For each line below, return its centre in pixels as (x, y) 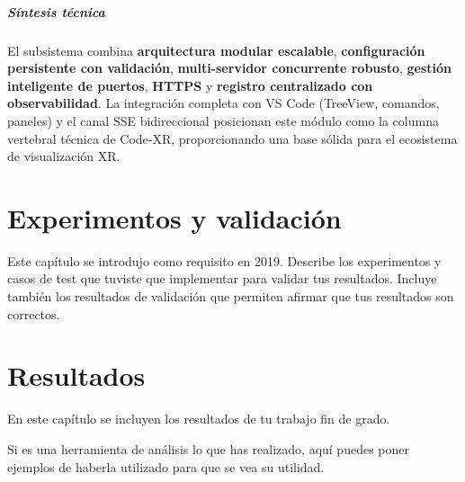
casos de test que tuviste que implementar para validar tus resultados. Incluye (222, 278)
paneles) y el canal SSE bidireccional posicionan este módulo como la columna (223, 120)
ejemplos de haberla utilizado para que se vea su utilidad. (166, 466)
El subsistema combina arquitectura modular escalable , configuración (216, 50)
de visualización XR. (64, 156)
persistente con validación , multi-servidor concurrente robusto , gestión (230, 68)
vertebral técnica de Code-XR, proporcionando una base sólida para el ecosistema (232, 138)
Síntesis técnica (56, 11)
